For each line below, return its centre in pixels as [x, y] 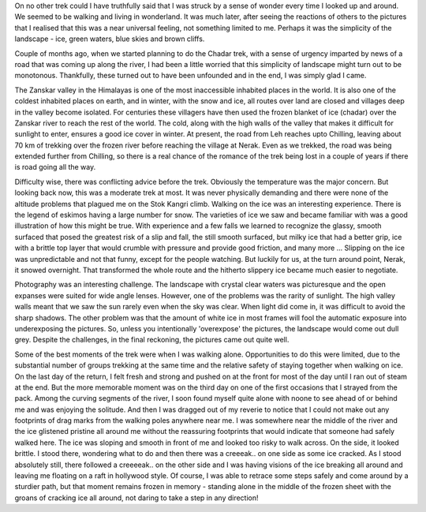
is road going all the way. [55, 167]
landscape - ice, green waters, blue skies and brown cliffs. [110, 39]
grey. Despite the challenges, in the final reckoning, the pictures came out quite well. [152, 340]
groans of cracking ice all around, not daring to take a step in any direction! [137, 498]
